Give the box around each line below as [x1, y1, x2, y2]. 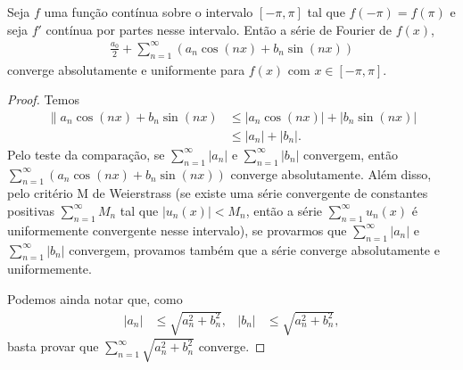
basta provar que [7, 337, 99, 356]
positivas [7, 201, 55, 219]
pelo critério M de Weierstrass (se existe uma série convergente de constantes [7, 184, 428, 202]
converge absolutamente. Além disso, [230, 164, 432, 183]
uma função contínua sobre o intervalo [44, 3, 253, 21]
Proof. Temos [7, 90, 79, 109]
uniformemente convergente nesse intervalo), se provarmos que [7, 220, 347, 239]
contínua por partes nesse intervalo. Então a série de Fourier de [45, 20, 393, 38]
